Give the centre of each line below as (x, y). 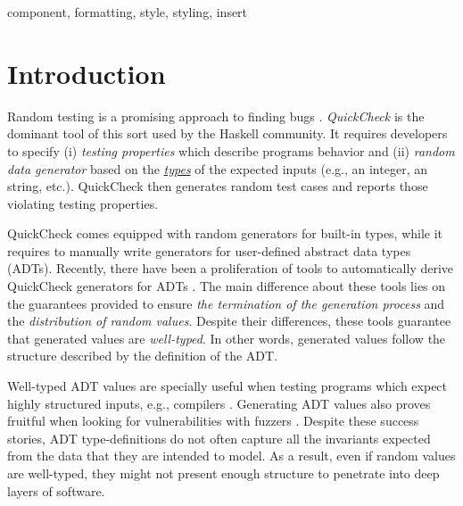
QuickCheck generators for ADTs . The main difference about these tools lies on (227, 286)
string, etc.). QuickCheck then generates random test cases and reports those (218, 186)
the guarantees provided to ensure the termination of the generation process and (226, 303)
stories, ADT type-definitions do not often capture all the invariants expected (219, 438)
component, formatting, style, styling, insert (128, 12)
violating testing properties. (83, 203)
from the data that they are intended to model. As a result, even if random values (231, 456)
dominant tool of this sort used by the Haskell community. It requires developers (227, 133)
